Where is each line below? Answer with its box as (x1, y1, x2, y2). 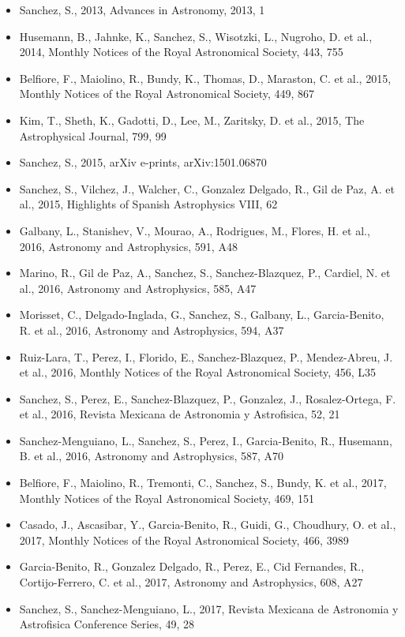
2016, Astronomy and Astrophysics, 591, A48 (19, 238, 238, 254)
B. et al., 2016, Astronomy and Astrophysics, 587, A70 (19, 448, 284, 464)
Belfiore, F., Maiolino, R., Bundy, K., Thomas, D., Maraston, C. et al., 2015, (19, 69, 392, 86)
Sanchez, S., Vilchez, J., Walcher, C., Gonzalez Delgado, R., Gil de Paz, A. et (19, 180, 395, 197)
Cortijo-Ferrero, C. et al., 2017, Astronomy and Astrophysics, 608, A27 (19, 574, 363, 590)
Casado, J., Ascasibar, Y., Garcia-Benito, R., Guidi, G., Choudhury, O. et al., (19, 516, 396, 533)
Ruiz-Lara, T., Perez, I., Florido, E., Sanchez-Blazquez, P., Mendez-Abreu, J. (19, 348, 393, 365)
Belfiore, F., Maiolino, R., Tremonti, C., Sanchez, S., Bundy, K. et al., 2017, (19, 474, 387, 491)
